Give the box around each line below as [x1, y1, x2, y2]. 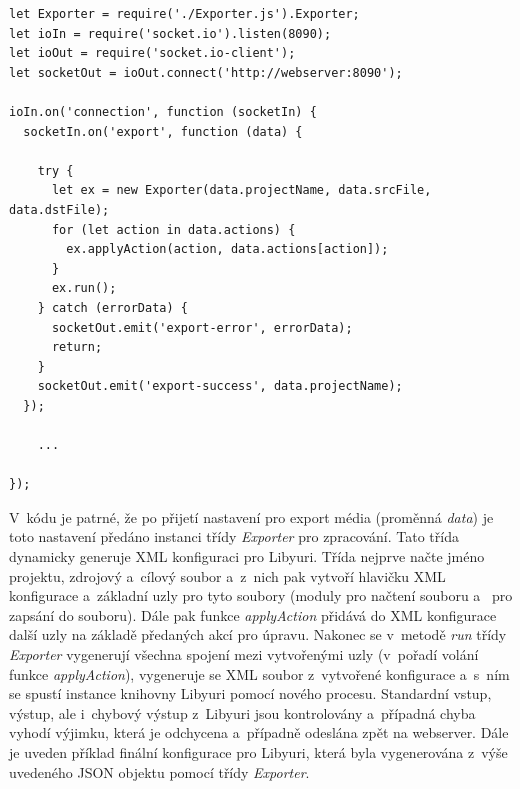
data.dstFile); [9, 202, 110, 217]
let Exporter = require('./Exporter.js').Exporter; [9, 7, 360, 21]
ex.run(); [51, 281, 117, 296]
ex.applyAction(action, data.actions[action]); [66, 242, 389, 257]
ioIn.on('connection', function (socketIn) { [9, 104, 317, 119]
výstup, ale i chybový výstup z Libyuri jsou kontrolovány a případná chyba [9, 702, 476, 723]
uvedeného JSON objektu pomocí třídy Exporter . [9, 761, 310, 782]
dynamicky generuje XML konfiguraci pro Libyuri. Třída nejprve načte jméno [9, 546, 485, 567]
